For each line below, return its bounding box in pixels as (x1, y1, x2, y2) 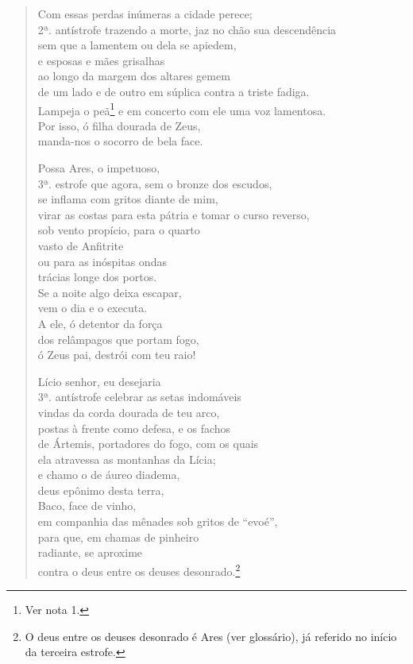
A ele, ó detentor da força (37, 315, 163, 331)
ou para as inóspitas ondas (37, 253, 167, 269)
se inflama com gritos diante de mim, (37, 191, 218, 207)
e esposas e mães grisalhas (37, 52, 165, 68)
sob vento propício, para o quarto (37, 222, 200, 238)
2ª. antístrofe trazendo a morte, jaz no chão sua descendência (37, 21, 337, 37)
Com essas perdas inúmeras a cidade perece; (37, 6, 253, 21)
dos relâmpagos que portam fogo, (37, 330, 199, 347)
